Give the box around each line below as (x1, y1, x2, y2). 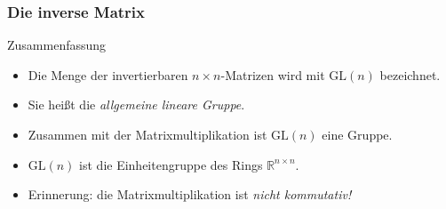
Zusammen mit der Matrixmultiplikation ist (28, 125, 267, 143)
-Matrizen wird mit (220, 65, 325, 84)
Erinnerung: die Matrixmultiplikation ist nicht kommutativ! (28, 185, 352, 204)
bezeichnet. (379, 65, 441, 84)
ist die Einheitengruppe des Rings (79, 155, 263, 173)
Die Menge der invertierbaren (28, 65, 188, 84)
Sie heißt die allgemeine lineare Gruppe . (28, 95, 245, 114)
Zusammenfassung (7, 36, 107, 54)
